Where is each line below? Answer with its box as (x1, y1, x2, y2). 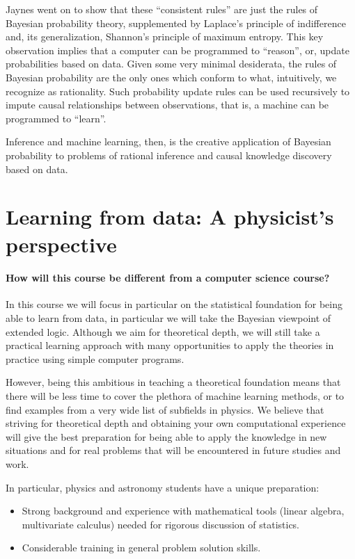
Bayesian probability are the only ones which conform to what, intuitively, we (6, 70, 337, 84)
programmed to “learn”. (6, 111, 106, 125)
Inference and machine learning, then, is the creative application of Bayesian (6, 134, 331, 149)
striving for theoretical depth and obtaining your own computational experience (6, 416, 346, 430)
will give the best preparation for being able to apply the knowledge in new (6, 429, 327, 444)
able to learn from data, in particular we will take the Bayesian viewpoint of (6, 311, 331, 325)
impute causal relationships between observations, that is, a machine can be (6, 97, 329, 112)
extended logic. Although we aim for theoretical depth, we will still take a (6, 324, 320, 339)
